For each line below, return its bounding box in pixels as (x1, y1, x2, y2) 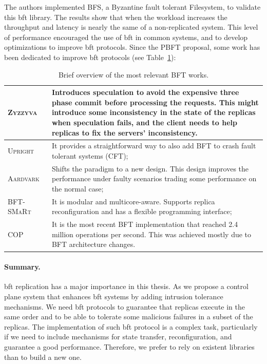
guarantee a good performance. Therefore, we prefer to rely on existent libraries (4, 341, 255, 352)
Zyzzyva (8, 107, 37, 118)
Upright (8, 145, 34, 156)
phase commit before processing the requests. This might (51, 97, 259, 107)
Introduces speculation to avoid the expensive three (51, 87, 239, 98)
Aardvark (8, 173, 40, 184)
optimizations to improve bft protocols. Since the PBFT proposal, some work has (4, 42, 260, 52)
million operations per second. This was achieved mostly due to (51, 228, 252, 239)
